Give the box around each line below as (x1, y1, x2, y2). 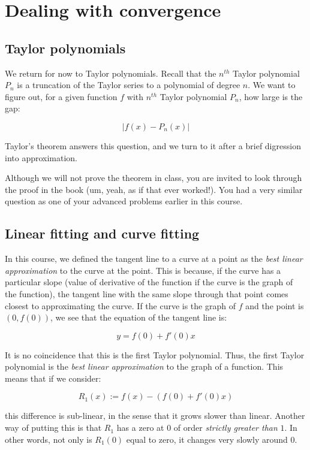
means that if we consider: (5, 372, 101, 384)
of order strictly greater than (173, 421, 278, 434)
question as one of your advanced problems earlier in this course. (5, 195, 243, 207)
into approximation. (5, 151, 78, 164)
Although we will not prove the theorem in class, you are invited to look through (5, 171, 302, 184)
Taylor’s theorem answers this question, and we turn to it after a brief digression (5, 139, 301, 152)
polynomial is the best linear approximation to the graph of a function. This (5, 360, 284, 373)
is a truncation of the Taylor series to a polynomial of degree (17, 78, 240, 91)
